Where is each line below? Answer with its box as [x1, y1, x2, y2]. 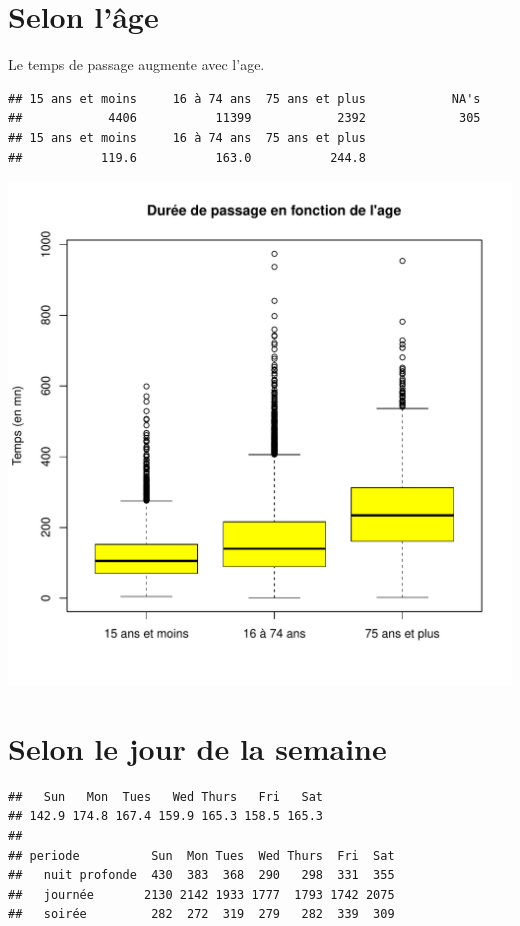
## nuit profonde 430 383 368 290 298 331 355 [8, 868, 395, 883]
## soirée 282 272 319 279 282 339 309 [8, 907, 395, 922]
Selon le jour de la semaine [8, 727, 387, 768]
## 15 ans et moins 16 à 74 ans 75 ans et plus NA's [8, 91, 481, 106]
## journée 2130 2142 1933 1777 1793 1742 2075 [8, 887, 395, 902]
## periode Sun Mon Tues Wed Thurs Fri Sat [8, 848, 395, 863]
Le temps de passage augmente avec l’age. [8, 54, 265, 75]
